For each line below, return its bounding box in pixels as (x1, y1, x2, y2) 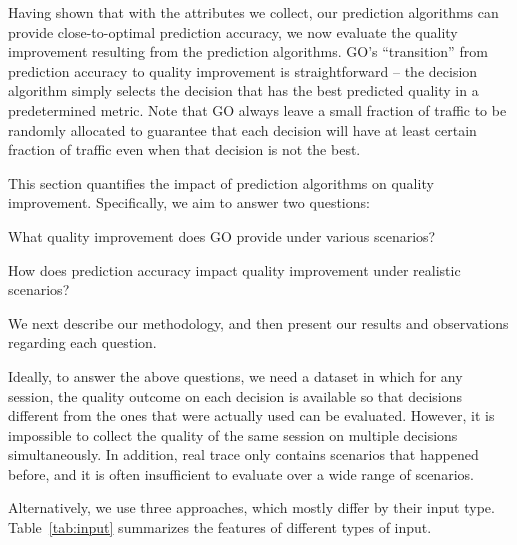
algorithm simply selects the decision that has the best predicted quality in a (8, 80, 479, 101)
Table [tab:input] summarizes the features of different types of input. (8, 517, 432, 538)
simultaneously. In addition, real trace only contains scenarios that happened (8, 444, 479, 465)
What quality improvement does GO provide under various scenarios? (8, 225, 436, 246)
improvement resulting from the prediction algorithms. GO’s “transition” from (8, 41, 488, 62)
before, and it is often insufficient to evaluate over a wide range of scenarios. (8, 463, 474, 484)
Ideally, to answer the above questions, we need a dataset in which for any (8, 365, 463, 386)
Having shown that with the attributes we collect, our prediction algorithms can (8, 2, 499, 22)
